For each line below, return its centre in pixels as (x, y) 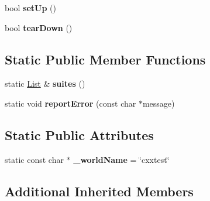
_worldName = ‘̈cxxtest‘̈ (121, 159)
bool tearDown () (39, 27)
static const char (34, 159)
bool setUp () (31, 8)
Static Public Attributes (79, 134)
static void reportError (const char (70, 103)
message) (159, 103)
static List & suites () (45, 84)
